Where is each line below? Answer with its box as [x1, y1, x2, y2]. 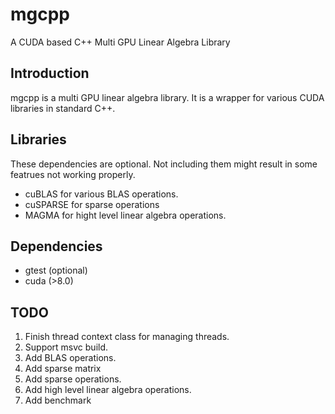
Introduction [10, 65, 90, 82]
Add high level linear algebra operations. [24, 384, 192, 396]
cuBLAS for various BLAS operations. [24, 188, 179, 200]
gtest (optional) [24, 264, 88, 277]
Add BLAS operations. [24, 352, 117, 364]
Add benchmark [24, 394, 92, 407]
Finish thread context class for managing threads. [24, 331, 230, 343]
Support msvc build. [24, 341, 109, 353]
